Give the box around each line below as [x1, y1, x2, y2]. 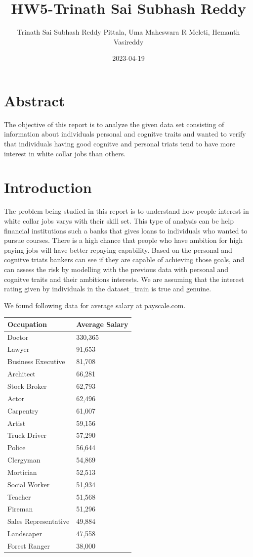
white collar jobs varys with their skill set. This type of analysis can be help [4, 215, 234, 226]
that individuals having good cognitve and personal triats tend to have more [4, 139, 236, 149]
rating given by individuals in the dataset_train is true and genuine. [4, 283, 211, 294]
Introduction [4, 177, 92, 197]
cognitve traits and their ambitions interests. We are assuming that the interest [4, 274, 244, 284]
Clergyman [7, 455, 41, 465]
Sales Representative [7, 516, 70, 526]
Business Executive [7, 356, 65, 367]
